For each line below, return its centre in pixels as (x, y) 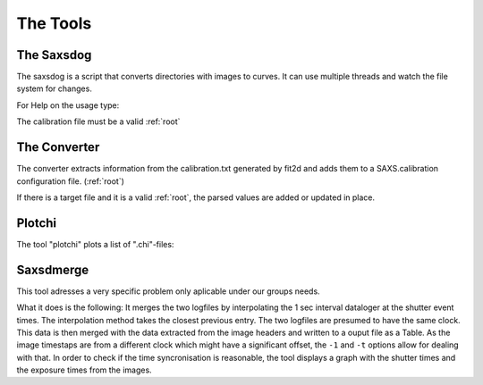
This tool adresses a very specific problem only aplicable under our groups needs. (169, 291)
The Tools (54, 23)
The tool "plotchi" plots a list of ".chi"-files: (95, 244)
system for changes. (55, 88)
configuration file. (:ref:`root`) (71, 181)
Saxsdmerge (53, 269)
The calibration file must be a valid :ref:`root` (98, 121)
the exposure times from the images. (84, 370)
